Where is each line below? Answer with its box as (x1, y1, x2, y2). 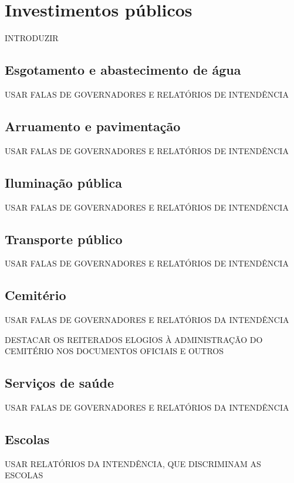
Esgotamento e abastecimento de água (5, 61, 241, 79)
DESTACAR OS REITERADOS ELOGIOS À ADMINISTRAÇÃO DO (5, 333, 263, 345)
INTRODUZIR (5, 32, 59, 44)
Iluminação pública (5, 173, 122, 191)
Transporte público (5, 229, 123, 248)
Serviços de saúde (5, 374, 114, 392)
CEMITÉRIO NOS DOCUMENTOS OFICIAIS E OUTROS (5, 345, 224, 357)
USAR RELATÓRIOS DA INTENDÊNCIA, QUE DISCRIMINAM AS (5, 457, 261, 469)
